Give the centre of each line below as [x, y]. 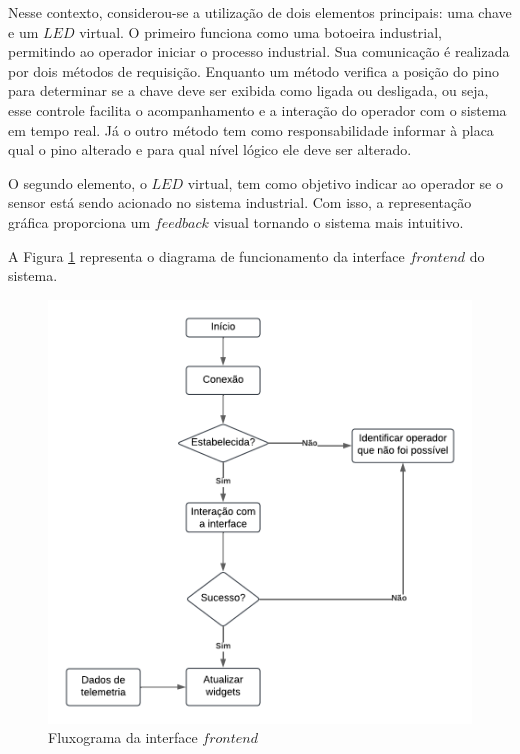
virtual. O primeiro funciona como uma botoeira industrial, [260, 31]
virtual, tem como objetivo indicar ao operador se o [345, 182]
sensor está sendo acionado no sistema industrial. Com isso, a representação [240, 202]
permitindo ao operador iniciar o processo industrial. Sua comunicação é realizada [259, 51]
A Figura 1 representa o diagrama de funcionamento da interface [206, 255]
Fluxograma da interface [123, 737]
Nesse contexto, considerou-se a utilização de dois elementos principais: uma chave [260, 12]
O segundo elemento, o [77, 182]
